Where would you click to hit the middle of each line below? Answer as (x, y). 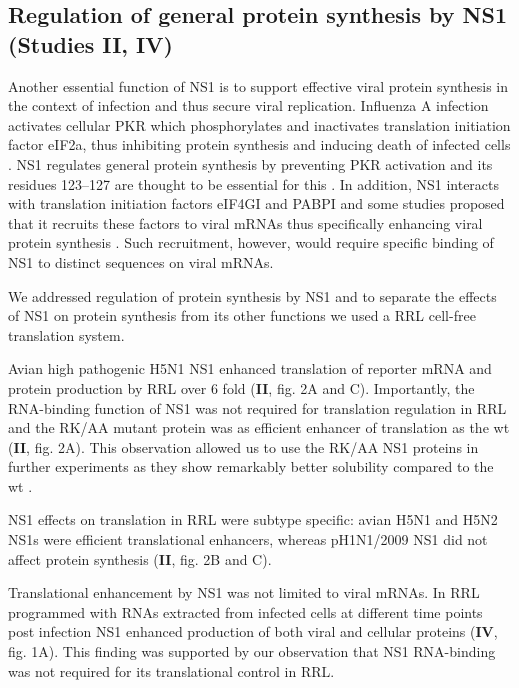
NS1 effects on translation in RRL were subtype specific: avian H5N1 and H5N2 (253, 519)
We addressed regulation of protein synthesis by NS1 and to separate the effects (252, 295)
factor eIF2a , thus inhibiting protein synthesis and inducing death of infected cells (259, 144)
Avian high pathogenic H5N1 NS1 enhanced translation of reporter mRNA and (250, 368)
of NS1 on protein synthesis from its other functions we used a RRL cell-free (242, 315)
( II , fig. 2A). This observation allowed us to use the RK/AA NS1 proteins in (243, 446)
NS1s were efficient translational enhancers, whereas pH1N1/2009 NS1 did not (248, 539)
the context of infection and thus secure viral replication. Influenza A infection (248, 105)
